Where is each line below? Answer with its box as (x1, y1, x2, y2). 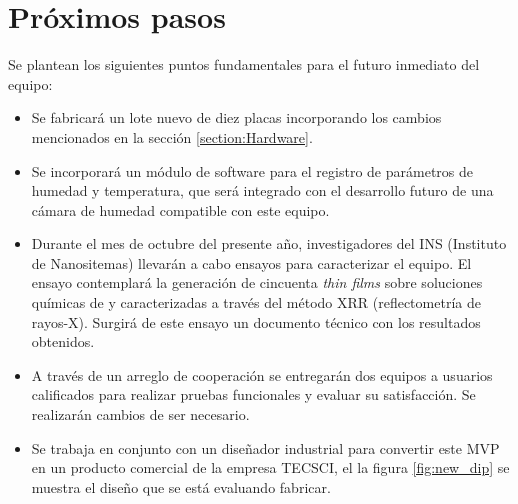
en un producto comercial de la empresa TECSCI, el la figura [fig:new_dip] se (31, 457, 510, 478)
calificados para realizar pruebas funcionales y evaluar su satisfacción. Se (31, 384, 476, 405)
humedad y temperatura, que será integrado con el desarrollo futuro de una (31, 180, 494, 201)
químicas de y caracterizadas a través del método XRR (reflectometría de (31, 292, 481, 313)
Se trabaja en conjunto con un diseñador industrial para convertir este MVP (31, 437, 500, 458)
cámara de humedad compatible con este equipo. (31, 199, 330, 220)
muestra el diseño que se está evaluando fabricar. (31, 476, 331, 497)
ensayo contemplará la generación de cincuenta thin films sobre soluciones (31, 272, 483, 293)
